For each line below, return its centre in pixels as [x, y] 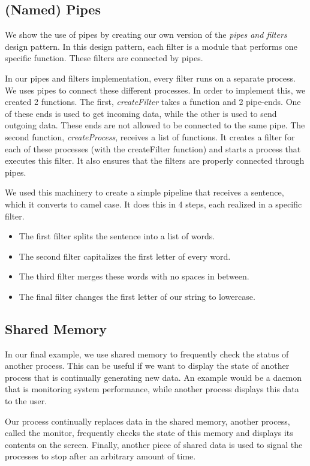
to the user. [26, 401]
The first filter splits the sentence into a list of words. [117, 236]
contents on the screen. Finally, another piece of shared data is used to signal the [154, 444]
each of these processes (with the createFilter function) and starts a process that [153, 148]
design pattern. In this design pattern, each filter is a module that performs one [151, 46]
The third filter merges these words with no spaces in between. [134, 276]
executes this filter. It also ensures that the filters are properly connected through [155, 160]
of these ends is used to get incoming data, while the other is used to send [141, 113]
